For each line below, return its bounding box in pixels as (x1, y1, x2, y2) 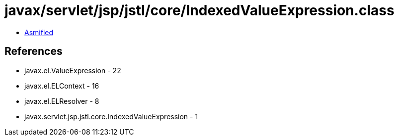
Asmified (24, 28, 54, 37)
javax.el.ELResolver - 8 (24, 96, 99, 105)
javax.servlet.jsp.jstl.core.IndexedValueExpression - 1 (24, 112, 198, 121)
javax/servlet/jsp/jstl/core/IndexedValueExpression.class (4, 2, 395, 19)
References (4, 45, 63, 58)
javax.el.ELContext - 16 (24, 81, 99, 90)
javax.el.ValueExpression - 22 (24, 66, 121, 75)
